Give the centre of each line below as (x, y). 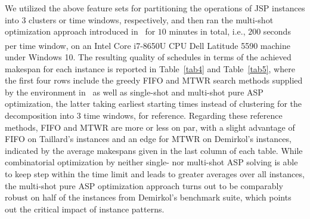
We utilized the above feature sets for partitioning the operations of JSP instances (155, 8)
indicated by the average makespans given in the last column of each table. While (154, 150)
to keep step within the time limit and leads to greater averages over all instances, (155, 173)
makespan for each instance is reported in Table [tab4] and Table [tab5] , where (150, 68)
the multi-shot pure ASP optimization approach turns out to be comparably (144, 185)
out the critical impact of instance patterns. (85, 209)
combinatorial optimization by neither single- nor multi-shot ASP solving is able (151, 162)
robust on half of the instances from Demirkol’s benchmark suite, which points (148, 197)
